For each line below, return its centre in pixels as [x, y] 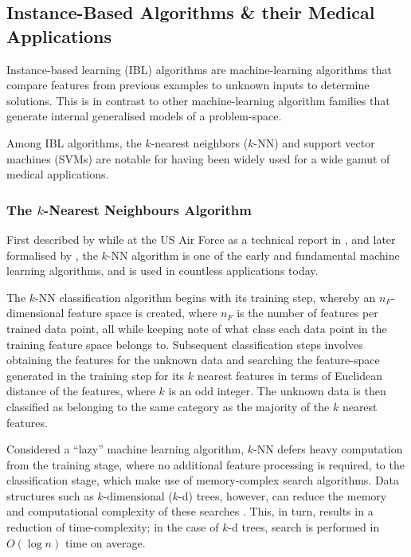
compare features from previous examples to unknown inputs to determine [188, 85]
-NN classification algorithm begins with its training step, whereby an [205, 297]
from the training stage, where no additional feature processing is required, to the [205, 464]
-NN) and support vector [314, 142]
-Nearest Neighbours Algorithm [147, 209]
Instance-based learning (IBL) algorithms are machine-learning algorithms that [199, 69]
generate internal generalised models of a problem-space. [144, 116]
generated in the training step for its [96, 375]
